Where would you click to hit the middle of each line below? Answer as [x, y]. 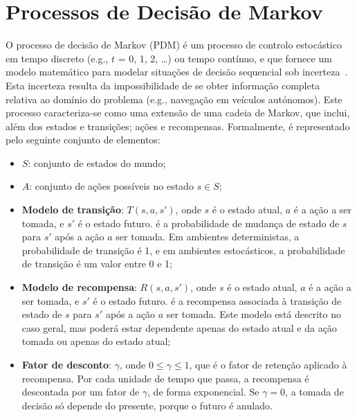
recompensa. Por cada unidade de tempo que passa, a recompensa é [165, 378]
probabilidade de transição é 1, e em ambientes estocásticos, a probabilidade [183, 250]
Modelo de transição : [73, 210]
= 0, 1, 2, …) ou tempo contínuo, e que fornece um [225, 58]
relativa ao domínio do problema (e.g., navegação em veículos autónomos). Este [174, 99]
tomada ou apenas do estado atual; [96, 341]
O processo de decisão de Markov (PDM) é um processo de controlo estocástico [174, 45]
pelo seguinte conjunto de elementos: [83, 140]
